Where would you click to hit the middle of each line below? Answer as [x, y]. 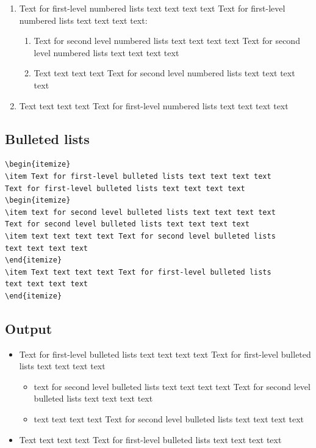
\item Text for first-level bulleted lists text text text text [138, 176]
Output [29, 328]
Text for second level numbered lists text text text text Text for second [167, 41]
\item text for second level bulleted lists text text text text [140, 212]
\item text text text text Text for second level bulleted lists [140, 236]
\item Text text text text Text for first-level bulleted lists [138, 272]
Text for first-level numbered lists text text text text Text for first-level [152, 8]
